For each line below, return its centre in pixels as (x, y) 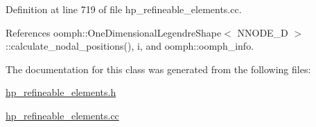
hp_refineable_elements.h (61, 92)
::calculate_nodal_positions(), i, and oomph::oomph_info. (130, 46)
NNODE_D (263, 32)
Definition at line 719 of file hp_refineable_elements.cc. (124, 9)
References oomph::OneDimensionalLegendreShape (114, 32)
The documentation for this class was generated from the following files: (158, 69)
